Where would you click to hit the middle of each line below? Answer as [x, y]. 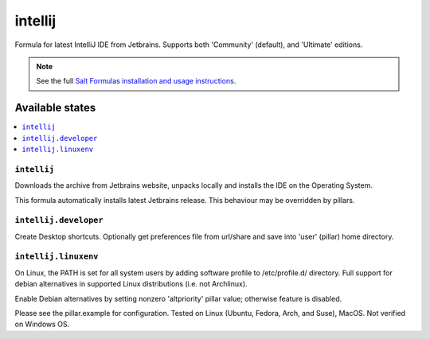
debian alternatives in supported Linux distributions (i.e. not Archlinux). [131, 284]
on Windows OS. [42, 324]
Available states [55, 108]
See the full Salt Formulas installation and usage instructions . [136, 81]
